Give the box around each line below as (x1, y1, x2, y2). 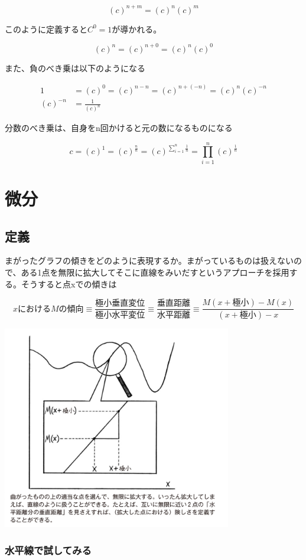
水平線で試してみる (5, 542, 92, 557)
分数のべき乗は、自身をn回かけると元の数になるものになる (5, 122, 233, 134)
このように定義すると (5, 22, 87, 35)
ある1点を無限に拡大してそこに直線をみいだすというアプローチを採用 (21, 266, 289, 278)
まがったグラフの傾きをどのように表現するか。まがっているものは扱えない (5, 254, 294, 267)
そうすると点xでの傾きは (21, 277, 117, 290)
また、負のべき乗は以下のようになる (5, 61, 145, 74)
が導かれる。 (112, 22, 162, 35)
